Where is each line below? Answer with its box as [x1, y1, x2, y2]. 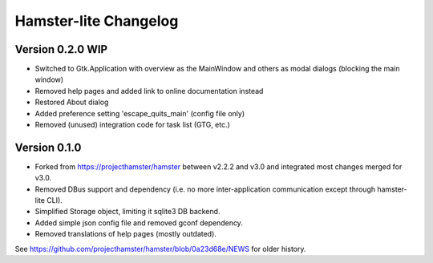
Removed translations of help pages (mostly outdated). [34, 229, 216, 239]
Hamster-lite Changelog [14, 12, 179, 30]
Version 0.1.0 [14, 140, 82, 154]
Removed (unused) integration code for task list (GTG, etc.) [34, 120, 230, 130]
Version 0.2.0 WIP [14, 42, 108, 56]
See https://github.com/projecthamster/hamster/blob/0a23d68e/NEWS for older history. [14, 244, 306, 253]
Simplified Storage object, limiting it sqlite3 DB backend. [34, 207, 221, 216]
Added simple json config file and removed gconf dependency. [34, 217, 244, 228]
